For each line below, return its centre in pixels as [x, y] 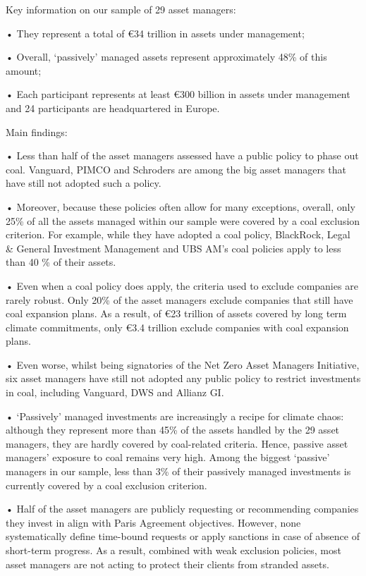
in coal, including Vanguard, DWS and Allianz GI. [115, 392]
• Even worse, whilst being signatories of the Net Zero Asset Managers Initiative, [183, 364]
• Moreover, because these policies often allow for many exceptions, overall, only [181, 206]
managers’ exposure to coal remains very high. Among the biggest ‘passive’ [168, 457]
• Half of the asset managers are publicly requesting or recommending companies [182, 509]
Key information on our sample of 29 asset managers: [121, 9]
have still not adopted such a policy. [84, 183]
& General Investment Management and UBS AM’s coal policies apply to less [173, 248]
